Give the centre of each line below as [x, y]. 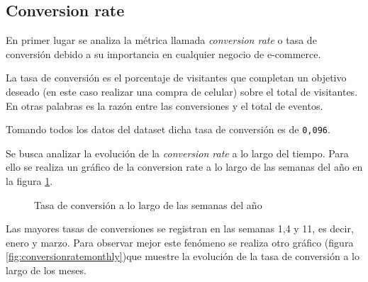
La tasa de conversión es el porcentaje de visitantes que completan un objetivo [176, 78]
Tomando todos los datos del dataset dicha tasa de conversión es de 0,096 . [168, 129]
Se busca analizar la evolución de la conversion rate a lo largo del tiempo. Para [177, 153]
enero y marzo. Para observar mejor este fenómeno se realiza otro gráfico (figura [180, 242]
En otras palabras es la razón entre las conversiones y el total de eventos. [165, 105]
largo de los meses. [46, 270]
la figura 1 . [29, 181]
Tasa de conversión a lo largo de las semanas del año [148, 204]
